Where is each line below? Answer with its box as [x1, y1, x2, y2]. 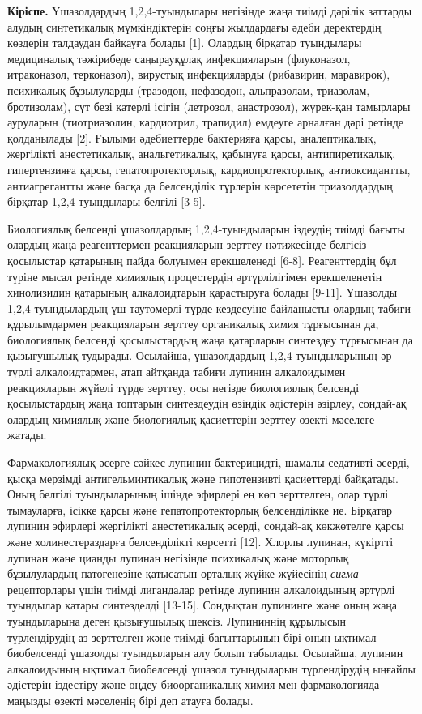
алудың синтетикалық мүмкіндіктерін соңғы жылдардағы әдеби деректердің [7, 18, 382, 35]
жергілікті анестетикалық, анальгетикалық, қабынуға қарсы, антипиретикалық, [7, 145, 396, 162]
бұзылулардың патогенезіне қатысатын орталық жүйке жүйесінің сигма [7, 565, 359, 582]
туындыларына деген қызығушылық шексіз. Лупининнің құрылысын [7, 612, 347, 629]
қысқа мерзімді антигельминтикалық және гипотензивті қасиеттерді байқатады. [7, 469, 399, 486]
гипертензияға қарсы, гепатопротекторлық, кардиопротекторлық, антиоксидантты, [7, 160, 411, 177]
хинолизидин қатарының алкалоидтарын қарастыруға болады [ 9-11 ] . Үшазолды [7, 284, 398, 301]
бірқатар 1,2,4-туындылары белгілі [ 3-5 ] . [7, 193, 206, 210]
